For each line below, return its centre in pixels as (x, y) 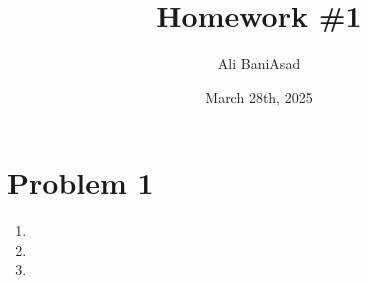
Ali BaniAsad (259, 63)
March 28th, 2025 (259, 96)
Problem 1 (80, 182)
